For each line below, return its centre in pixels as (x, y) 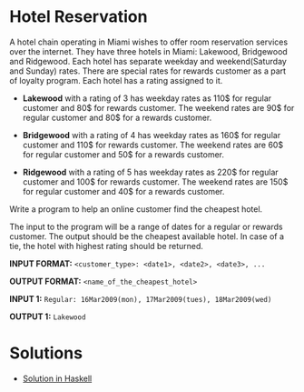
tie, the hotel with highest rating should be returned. (107, 246)
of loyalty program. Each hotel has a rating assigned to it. (116, 80)
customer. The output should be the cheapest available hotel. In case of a (147, 236)
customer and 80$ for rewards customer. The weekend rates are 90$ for (158, 107)
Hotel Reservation (78, 17)
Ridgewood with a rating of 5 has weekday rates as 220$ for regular (150, 172)
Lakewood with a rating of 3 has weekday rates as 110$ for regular (147, 98)
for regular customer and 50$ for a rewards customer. (123, 154)
